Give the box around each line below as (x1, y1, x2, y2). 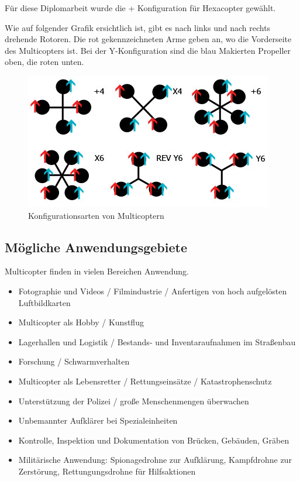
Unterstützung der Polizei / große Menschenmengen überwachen (18, 394, 249, 407)
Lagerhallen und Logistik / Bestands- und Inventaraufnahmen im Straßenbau (18, 335, 296, 348)
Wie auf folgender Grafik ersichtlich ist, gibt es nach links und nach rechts (5, 21, 271, 33)
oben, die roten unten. (5, 56, 84, 68)
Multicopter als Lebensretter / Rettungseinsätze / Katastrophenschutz (18, 375, 272, 387)
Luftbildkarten (18, 296, 71, 308)
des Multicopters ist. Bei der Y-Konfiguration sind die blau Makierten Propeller (5, 44, 291, 56)
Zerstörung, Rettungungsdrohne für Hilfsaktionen (18, 465, 196, 477)
